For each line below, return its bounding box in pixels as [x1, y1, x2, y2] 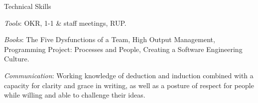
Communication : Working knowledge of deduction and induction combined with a [4, 70, 254, 80]
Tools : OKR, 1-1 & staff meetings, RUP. [4, 17, 127, 28]
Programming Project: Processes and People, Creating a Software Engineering [4, 44, 243, 54]
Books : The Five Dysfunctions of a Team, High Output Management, [4, 34, 215, 45]
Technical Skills [4, 1, 51, 11]
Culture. [4, 53, 29, 64]
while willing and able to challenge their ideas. [4, 90, 145, 100]
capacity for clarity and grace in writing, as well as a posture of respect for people [4, 80, 254, 90]
